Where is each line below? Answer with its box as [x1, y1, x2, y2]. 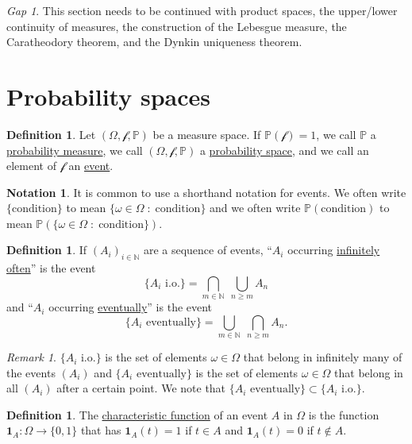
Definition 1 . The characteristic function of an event [6, 406, 268, 423]
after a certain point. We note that [56, 380, 226, 396]
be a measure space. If [152, 125, 261, 142]
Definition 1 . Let [6, 125, 96, 142]
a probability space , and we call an [199, 141, 369, 158]
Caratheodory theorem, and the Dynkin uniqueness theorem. [6, 33, 302, 50]
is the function [308, 406, 379, 423]
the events [6, 364, 56, 380]
